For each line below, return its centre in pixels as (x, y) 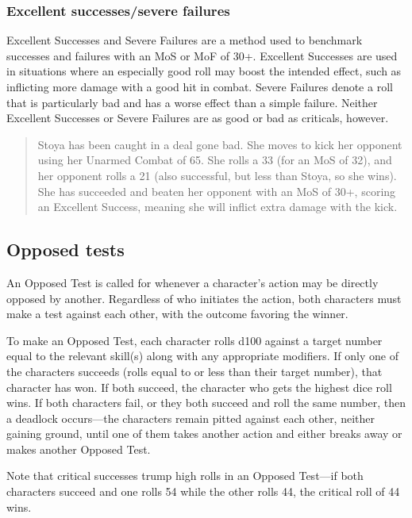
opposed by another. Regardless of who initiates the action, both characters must (204, 298)
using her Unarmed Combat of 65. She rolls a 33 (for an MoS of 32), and (215, 160)
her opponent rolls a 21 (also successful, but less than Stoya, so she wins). (217, 175)
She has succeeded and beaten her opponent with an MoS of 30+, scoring (217, 191)
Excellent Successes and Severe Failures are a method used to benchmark (185, 40)
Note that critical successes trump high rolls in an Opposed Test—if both (185, 476)
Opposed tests (65, 249)
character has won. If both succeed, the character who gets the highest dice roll (199, 387)
